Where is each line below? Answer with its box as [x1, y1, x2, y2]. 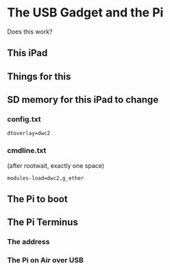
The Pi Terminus [7, 217, 79, 228]
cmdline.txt [7, 146, 47, 156]
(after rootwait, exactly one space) [7, 161, 105, 169]
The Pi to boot [7, 193, 68, 205]
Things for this [7, 71, 71, 82]
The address [7, 237, 50, 247]
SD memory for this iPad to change [7, 94, 159, 106]
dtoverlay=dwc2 [7, 130, 51, 137]
